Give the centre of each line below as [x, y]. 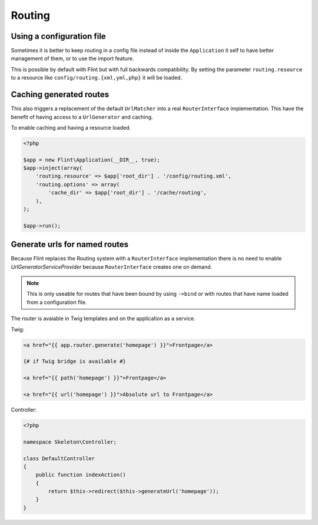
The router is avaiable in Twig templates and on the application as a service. [103, 319]
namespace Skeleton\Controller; [70, 442]
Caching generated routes [60, 95]
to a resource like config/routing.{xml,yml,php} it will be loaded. [97, 78]
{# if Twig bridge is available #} [74, 361]
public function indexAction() [81, 475]
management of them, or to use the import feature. [72, 58]
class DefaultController [59, 458]
